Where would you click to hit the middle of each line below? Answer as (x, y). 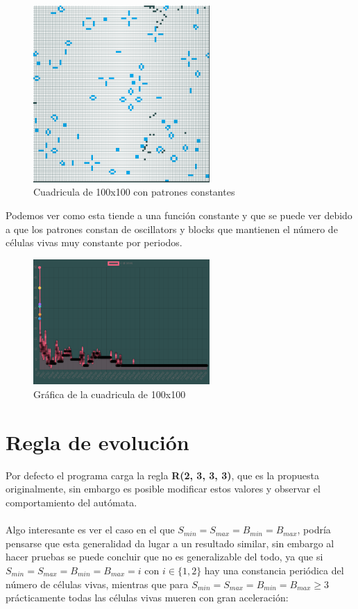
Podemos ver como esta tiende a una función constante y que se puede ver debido (179, 215)
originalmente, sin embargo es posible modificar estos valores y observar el (163, 489)
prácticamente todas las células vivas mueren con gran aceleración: (147, 598)
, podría (314, 530)
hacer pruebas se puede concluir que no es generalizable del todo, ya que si (164, 557)
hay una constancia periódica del (274, 570)
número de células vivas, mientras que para (97, 584)
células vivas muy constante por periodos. (94, 242)
